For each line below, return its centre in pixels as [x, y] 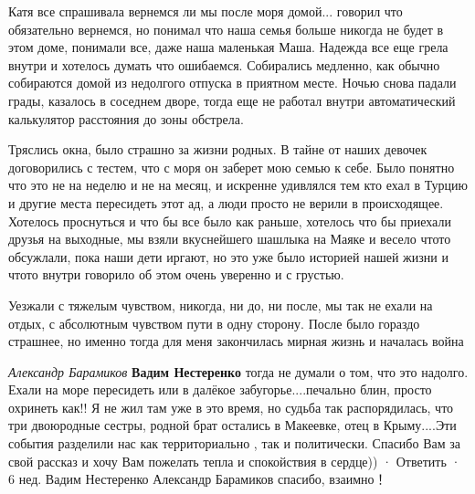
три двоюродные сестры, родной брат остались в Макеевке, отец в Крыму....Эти [232, 425]
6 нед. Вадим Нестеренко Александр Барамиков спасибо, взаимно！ [198, 479]
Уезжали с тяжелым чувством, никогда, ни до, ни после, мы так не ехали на [221, 305]
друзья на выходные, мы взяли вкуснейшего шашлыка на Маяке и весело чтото [230, 239]
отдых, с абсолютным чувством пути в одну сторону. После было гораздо [214, 323]
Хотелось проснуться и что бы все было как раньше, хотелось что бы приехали [230, 221]
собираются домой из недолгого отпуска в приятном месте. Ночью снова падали [232, 83]
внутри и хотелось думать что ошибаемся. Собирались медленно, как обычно [224, 64]
